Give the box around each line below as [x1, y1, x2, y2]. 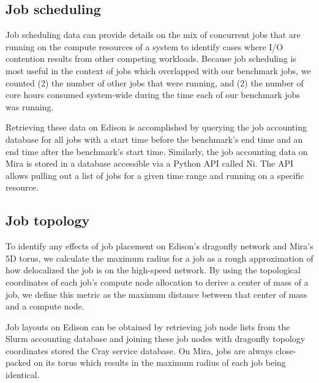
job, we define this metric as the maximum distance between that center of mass [6, 287, 307, 300]
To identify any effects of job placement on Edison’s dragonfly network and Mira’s [6, 240, 313, 252]
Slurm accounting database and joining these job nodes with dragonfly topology [6, 332, 306, 345]
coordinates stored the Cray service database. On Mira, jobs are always [6, 344, 273, 357]
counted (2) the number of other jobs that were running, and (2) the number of [6, 76, 304, 89]
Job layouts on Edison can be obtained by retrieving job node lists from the [6, 320, 290, 333]
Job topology [6, 211, 90, 230]
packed [6, 356, 31, 369]
